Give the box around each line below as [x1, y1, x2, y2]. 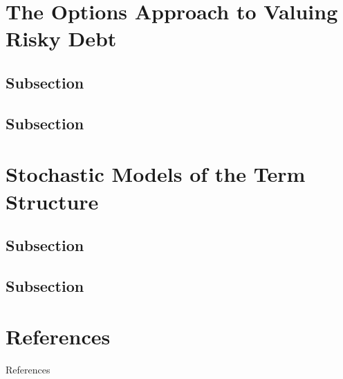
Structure [6, 187, 99, 215]
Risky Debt [6, 24, 117, 53]
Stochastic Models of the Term [6, 160, 306, 188]
